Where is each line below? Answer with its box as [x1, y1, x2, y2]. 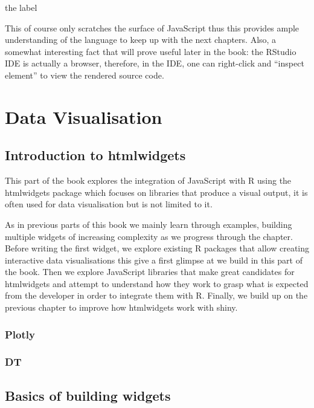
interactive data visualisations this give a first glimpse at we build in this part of [5, 253, 303, 266]
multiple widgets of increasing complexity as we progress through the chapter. [5, 230, 293, 242]
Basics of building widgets [5, 386, 171, 404]
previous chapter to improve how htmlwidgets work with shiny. [5, 301, 238, 314]
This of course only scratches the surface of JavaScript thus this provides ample [5, 21, 300, 34]
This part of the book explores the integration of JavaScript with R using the [5, 174, 292, 187]
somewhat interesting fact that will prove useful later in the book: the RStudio [5, 45, 296, 57]
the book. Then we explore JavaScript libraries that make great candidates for [5, 265, 295, 278]
